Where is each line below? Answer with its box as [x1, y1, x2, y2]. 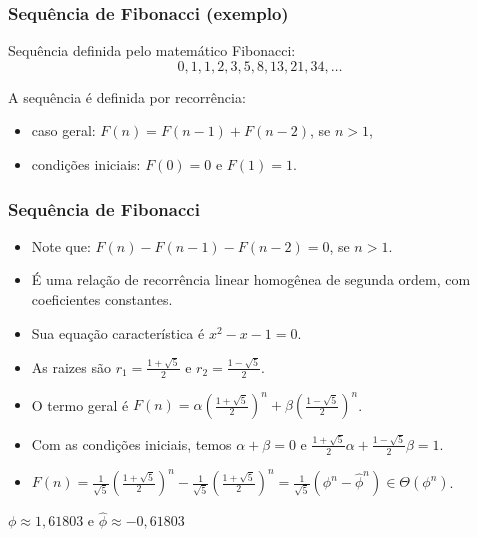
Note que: [31, 235, 91, 256]
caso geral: [31, 120, 96, 141]
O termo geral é [31, 394, 129, 415]
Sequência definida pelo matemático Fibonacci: [8, 40, 296, 61]
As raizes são [31, 356, 111, 377]
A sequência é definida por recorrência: [8, 86, 246, 107]
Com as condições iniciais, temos [31, 433, 232, 454]
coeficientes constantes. [31, 289, 173, 309]
